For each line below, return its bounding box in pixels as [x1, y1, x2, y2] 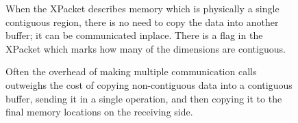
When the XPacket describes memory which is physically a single [5, 1, 280, 15]
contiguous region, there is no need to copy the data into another [5, 14, 279, 29]
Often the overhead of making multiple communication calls [5, 64, 257, 79]
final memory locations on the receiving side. [5, 105, 193, 119]
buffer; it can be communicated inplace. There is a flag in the [5, 28, 263, 42]
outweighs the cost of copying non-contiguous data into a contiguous [5, 77, 293, 92]
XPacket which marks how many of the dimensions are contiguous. [5, 41, 286, 55]
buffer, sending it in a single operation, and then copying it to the [5, 91, 282, 105]
